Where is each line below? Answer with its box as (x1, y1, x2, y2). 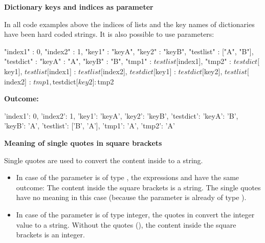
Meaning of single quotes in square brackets (4, 137, 162, 148)
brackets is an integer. (16, 229, 85, 240)
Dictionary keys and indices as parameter (4, 2, 153, 12)
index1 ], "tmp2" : (178, 56, 231, 67)
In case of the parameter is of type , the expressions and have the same (16, 172, 239, 183)
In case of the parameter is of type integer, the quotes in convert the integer (16, 209, 255, 219)
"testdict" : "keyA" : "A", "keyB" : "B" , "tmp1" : (4, 56, 152, 67)
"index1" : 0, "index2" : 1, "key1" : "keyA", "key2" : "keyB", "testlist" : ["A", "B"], (4, 46, 254, 56)
